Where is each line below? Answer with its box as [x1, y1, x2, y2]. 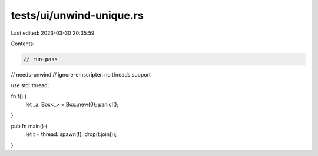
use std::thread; [11, 82, 49, 89]
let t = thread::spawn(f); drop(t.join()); [25, 131, 117, 138]
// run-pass [23, 56, 58, 62]
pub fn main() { [11, 122, 48, 130]
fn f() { [11, 92, 27, 99]
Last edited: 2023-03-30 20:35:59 [11, 29, 95, 36]
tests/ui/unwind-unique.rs [11, 9, 144, 22]
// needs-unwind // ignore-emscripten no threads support [11, 71, 151, 78]
